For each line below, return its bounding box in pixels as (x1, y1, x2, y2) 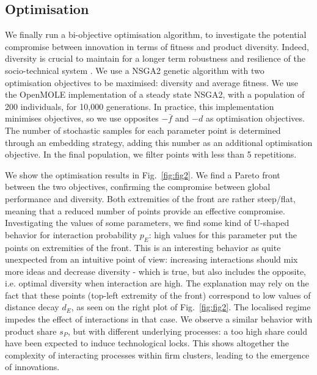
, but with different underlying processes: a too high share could (67, 324, 307, 337)
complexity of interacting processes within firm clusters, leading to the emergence (5, 348, 310, 361)
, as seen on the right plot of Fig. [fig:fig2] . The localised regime (71, 300, 311, 313)
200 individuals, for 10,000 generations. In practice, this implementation (5, 100, 274, 112)
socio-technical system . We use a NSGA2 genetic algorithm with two (5, 64, 264, 76)
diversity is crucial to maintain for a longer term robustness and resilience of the (5, 52, 305, 65)
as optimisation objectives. (205, 112, 305, 125)
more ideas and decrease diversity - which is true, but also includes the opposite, (5, 264, 306, 277)
